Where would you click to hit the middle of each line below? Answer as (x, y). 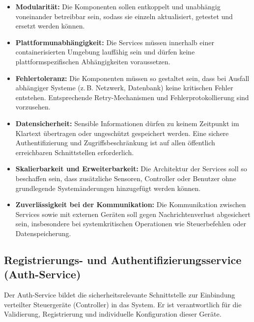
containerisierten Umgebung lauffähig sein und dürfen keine (105, 52)
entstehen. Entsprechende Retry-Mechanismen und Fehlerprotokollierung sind (132, 97)
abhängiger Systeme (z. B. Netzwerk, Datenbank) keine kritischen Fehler (124, 88)
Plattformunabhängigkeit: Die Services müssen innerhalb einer (115, 42)
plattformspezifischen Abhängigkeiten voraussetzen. (93, 61)
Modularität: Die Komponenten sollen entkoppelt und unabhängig (118, 6)
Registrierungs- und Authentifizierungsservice (123, 259)
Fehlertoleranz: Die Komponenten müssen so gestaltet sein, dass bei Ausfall (132, 78)
